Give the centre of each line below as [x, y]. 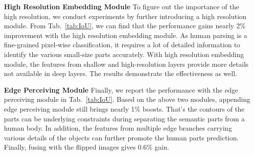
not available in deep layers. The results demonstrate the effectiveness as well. [121, 73]
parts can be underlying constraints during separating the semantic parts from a [124, 118]
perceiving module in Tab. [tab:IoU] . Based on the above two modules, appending [127, 99]
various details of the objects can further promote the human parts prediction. [121, 137]
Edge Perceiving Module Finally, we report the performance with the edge [121, 89]
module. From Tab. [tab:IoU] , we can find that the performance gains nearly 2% [125, 26]
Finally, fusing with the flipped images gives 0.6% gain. [87, 147]
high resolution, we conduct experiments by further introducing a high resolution [125, 16]
